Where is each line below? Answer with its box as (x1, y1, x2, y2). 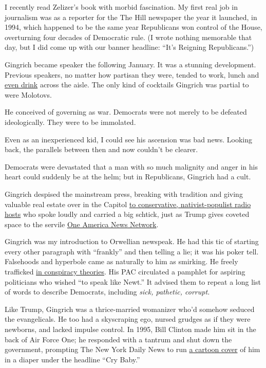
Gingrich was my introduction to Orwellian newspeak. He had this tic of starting (5, 236, 259, 247)
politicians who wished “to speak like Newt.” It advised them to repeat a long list (5, 276, 261, 287)
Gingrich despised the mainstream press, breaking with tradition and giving (5, 188, 243, 199)
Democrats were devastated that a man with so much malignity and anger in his (5, 161, 258, 172)
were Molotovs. (5, 89, 52, 100)
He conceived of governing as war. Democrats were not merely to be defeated (5, 106, 247, 117)
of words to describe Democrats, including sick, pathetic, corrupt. (5, 286, 210, 297)
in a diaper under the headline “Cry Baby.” (5, 354, 140, 364)
